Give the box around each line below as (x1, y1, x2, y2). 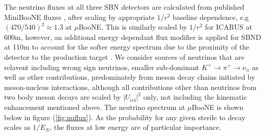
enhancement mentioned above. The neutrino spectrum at (4, 101, 185, 112)
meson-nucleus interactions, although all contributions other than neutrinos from (4, 81, 257, 92)
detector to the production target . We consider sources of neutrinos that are (4, 51, 245, 62)
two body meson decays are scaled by (4, 92, 121, 102)
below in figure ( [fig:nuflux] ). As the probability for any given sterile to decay (4, 111, 246, 122)
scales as (4, 122, 31, 132)
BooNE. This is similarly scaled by (78, 21, 187, 32)
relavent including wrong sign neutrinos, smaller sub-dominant (4, 61, 200, 72)
